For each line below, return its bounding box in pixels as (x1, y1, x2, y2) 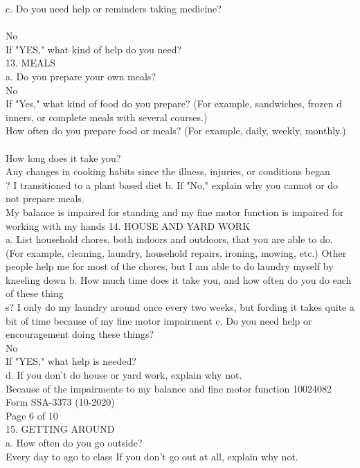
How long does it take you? (6, 150, 121, 165)
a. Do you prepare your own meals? (6, 69, 156, 83)
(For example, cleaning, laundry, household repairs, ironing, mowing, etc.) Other (6, 245, 347, 260)
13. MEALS (6, 55, 55, 70)
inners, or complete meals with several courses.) (6, 109, 208, 124)
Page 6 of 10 (6, 408, 58, 422)
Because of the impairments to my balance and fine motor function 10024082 (6, 381, 332, 395)
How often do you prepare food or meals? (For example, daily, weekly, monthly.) (6, 123, 346, 138)
